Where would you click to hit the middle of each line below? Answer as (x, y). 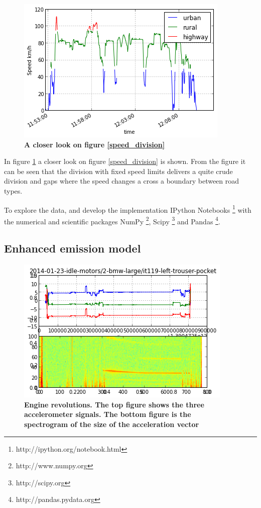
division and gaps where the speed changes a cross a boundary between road (122, 181)
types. (13, 190)
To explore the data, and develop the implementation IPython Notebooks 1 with (128, 209)
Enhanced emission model (73, 248)
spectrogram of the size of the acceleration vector (112, 424)
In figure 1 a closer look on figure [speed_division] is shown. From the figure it (125, 161)
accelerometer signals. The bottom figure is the (108, 414)
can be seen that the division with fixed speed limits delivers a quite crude (118, 171)
